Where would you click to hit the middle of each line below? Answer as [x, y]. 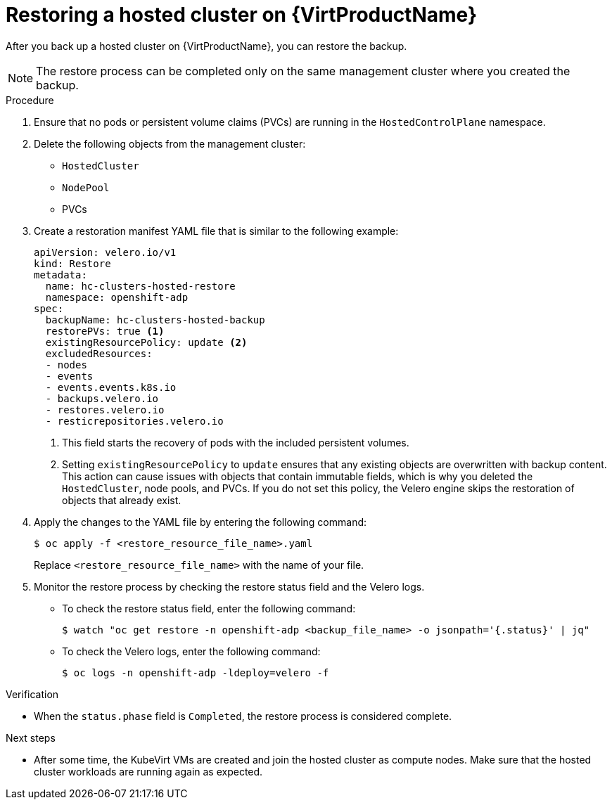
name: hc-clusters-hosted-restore [140, 286]
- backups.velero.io [102, 398]
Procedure [30, 100]
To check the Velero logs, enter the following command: [191, 651]
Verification [32, 694]
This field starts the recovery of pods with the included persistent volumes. [236, 442]
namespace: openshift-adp [117, 297]
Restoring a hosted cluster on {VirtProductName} [242, 15]
